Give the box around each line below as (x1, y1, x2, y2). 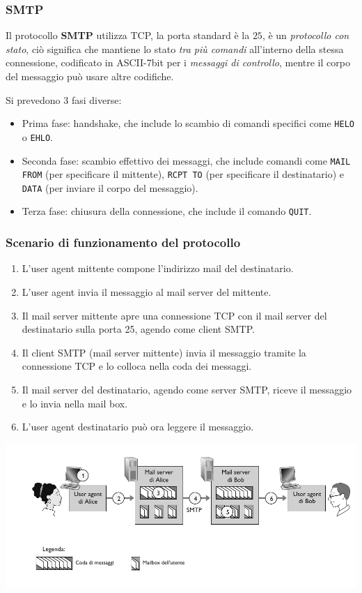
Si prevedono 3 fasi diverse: (6, 92, 122, 107)
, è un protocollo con (262, 28, 349, 43)
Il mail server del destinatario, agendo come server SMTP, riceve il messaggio (22, 382, 352, 396)
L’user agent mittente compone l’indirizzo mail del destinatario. (22, 261, 294, 276)
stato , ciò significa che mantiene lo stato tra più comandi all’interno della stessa (6, 41, 344, 56)
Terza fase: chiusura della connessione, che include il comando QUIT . (22, 204, 312, 218)
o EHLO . (22, 129, 54, 144)
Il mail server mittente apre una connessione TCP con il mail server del (22, 308, 327, 322)
